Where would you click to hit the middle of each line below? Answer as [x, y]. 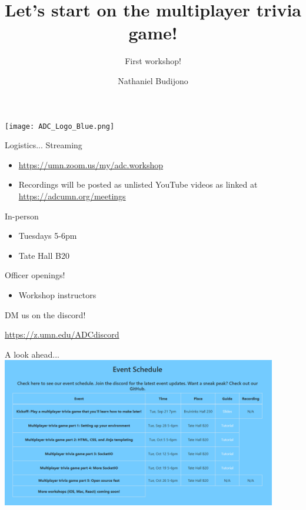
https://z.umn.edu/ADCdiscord [62, 334]
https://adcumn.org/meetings [72, 196]
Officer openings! [35, 275]
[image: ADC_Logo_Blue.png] [60, 126]
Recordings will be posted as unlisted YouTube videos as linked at [138, 184]
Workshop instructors [57, 294]
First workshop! [153, 61]
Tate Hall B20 [44, 255]
